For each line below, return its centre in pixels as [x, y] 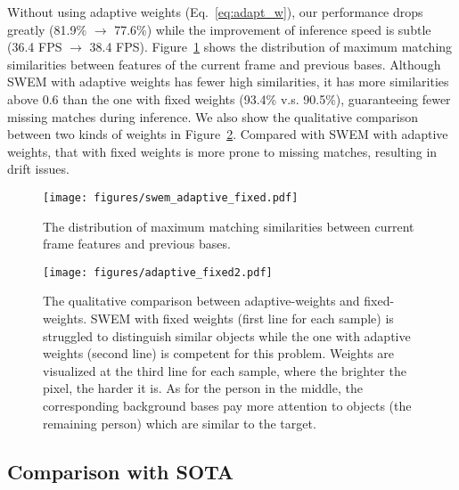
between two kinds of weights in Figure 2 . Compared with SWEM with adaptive [228, 134]
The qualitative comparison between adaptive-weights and [201, 301]
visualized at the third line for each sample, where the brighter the [225, 370]
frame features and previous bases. [137, 244]
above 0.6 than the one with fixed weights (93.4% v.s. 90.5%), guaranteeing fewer [229, 98]
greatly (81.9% [47, 29]
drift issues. [38, 169]
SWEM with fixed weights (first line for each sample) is [242, 318]
